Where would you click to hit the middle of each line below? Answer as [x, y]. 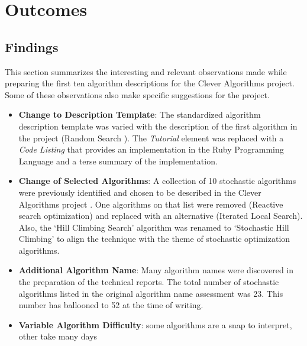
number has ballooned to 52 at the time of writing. [111, 305]
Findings [32, 46]
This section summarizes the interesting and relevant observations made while [146, 71]
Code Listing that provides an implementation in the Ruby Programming [151, 149]
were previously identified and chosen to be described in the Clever [140, 192]
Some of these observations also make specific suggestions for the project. [137, 94]
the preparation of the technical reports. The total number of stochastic [149, 282]
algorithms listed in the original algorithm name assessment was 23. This [151, 293]
